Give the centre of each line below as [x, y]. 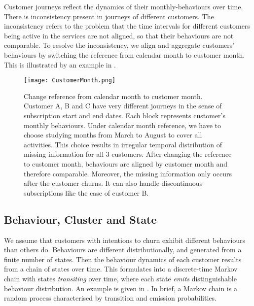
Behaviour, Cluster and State [80, 219]
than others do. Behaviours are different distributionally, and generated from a [123, 250]
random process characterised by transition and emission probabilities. [110, 298]
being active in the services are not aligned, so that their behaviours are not [119, 35]
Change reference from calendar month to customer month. [113, 96]
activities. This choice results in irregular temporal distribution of [123, 144]
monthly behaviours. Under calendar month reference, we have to [123, 125]
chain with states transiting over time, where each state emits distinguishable [120, 278]
